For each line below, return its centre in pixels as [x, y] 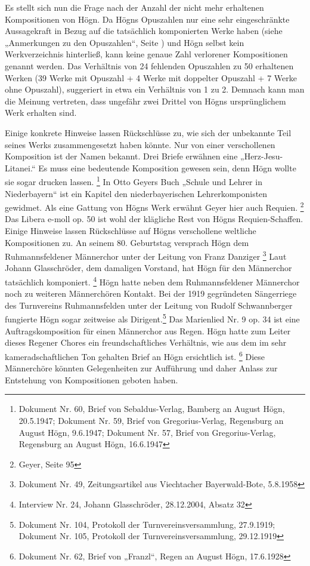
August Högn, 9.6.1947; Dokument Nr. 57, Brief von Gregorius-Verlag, [147, 432]
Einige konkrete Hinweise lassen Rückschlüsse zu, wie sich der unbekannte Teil [148, 132]
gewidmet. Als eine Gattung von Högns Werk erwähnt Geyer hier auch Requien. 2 [154, 206]
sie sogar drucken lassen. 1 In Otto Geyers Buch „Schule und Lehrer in [134, 181]
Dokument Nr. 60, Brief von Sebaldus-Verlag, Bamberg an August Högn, [152, 409]
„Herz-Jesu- [262, 156]
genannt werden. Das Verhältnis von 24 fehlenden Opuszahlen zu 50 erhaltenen [149, 65]
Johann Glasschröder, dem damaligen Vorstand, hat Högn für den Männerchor [148, 268]
